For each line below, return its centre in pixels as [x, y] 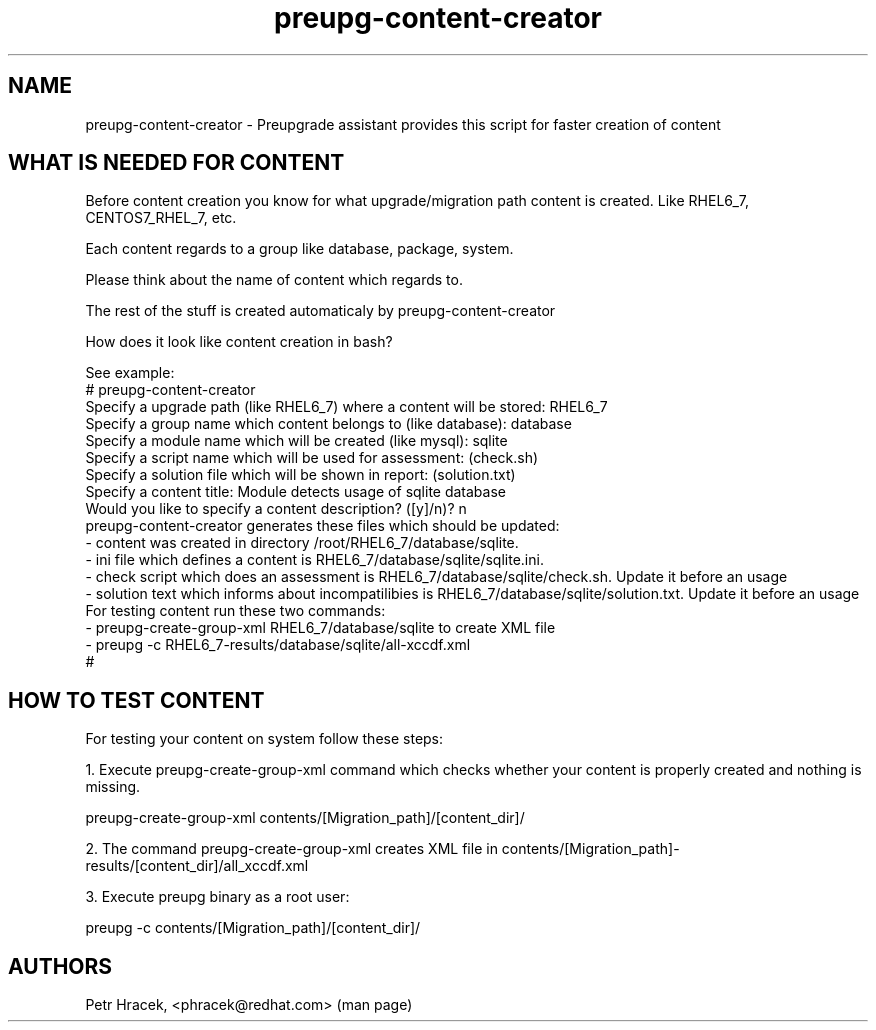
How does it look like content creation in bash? [239, 342]
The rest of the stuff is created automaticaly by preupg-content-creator [320, 311]
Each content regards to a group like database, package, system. [299, 249]
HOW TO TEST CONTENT [136, 700]
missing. [113, 787]
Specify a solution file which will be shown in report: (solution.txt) [300, 475]
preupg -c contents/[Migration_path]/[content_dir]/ [253, 928]
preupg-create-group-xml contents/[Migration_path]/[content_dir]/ [305, 818]
